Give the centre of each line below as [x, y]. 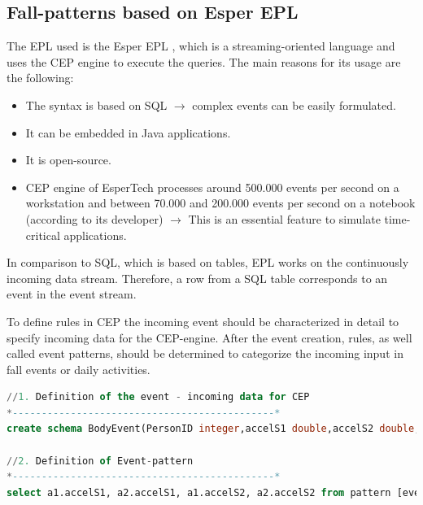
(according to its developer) [94, 218]
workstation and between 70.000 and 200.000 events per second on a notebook [220, 203]
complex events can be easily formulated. [294, 104]
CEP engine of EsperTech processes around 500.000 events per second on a [212, 187]
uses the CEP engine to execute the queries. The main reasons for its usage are [204, 61]
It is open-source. [68, 160]
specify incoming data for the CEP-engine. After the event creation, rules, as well [209, 337]
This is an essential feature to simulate [284, 218]
